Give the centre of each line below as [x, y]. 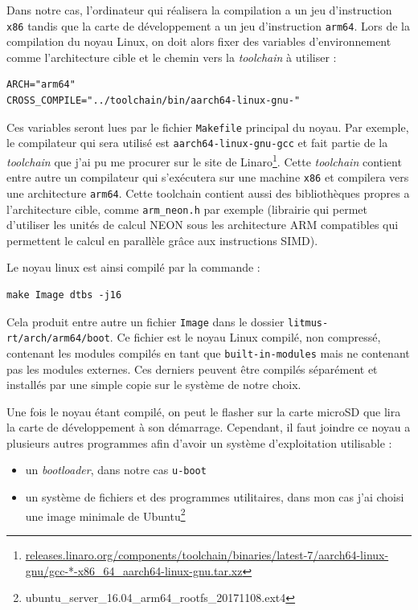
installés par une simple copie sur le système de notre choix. [154, 385]
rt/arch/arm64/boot [58, 339]
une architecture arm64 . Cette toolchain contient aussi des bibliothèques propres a [208, 192]
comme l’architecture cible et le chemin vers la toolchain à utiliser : [172, 57]
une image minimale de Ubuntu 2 [105, 514]
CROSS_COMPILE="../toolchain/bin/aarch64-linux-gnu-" [154, 101]
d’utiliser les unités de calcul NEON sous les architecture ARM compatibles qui [203, 225]
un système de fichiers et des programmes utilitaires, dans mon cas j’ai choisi [215, 497]
